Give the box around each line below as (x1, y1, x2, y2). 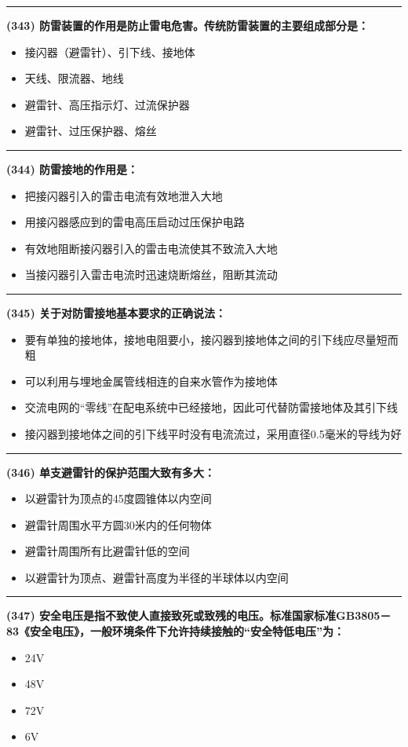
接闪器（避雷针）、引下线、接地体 (24, 43, 195, 60)
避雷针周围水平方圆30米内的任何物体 (24, 516, 212, 533)
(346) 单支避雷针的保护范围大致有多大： (6, 463, 216, 480)
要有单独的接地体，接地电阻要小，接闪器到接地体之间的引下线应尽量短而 (24, 331, 399, 347)
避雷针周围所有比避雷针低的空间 (24, 543, 190, 559)
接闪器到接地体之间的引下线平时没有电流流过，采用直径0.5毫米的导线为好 (24, 425, 402, 441)
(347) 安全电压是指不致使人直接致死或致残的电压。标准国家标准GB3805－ (6, 607, 392, 624)
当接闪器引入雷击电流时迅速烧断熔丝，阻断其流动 (24, 266, 278, 283)
